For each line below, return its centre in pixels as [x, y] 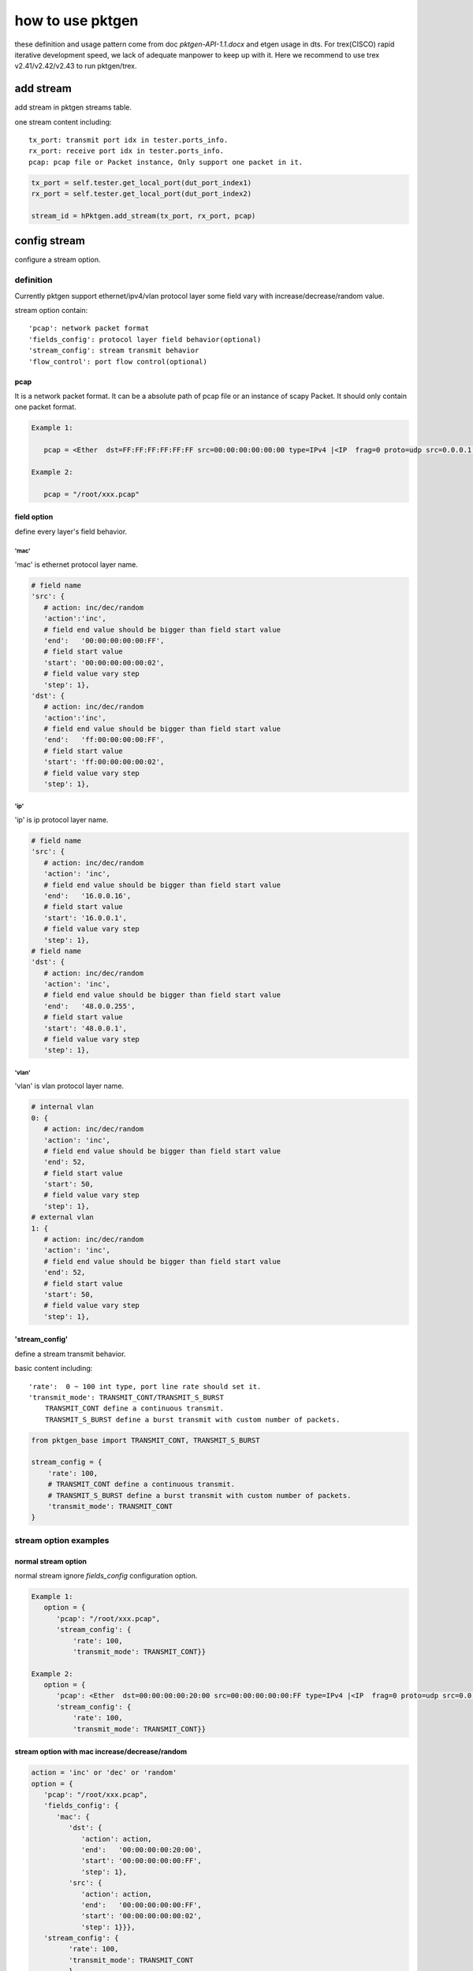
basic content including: [54, 1369]
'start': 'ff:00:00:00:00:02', [104, 762]
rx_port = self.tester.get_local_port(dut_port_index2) [142, 194]
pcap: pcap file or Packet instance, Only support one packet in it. [166, 162]
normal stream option [50, 1561]
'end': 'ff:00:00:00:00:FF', [104, 740]
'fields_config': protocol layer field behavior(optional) [145, 339]
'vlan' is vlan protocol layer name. [69, 1086]
